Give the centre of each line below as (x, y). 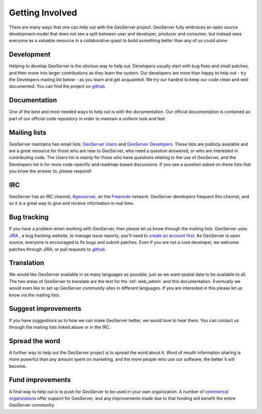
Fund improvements (40, 380)
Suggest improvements (45, 309)
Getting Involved (43, 13)
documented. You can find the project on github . (57, 86)
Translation (27, 263)
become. (18, 366)
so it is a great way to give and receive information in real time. (72, 203)
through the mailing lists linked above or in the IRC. (60, 327)
